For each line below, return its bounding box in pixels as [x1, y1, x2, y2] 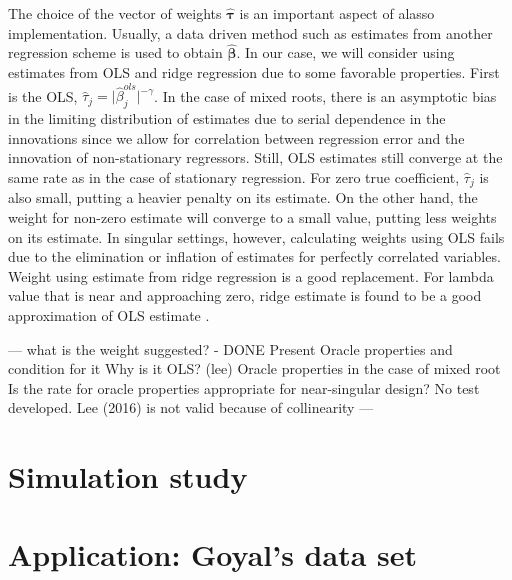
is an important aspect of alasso [239, 3, 435, 23]
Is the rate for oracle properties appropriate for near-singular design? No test [8, 377, 480, 398]
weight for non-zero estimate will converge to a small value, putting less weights [8, 206, 497, 227]
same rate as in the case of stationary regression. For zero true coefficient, [8, 166, 460, 187]
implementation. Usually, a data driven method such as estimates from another [8, 22, 493, 43]
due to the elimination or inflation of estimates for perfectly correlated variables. [8, 246, 501, 267]
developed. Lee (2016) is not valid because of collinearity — [8, 397, 374, 418]
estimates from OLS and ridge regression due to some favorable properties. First [8, 62, 500, 82]
